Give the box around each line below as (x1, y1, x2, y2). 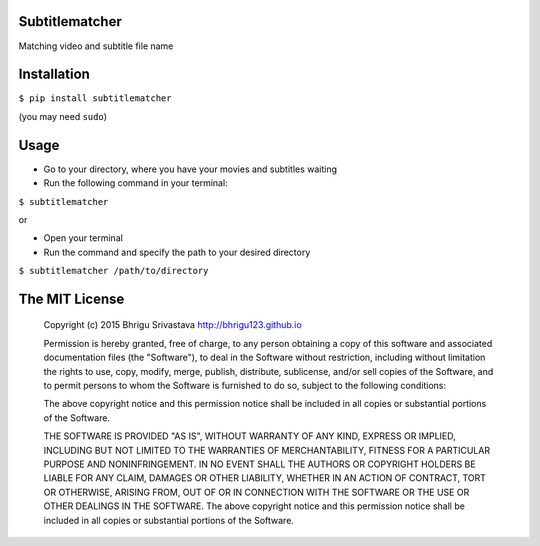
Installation (18, 66, 90, 83)
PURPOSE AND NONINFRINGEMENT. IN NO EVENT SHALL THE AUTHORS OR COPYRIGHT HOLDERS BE (43, 458, 476, 470)
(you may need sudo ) (18, 110, 107, 122)
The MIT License (18, 290, 125, 307)
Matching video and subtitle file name (18, 40, 174, 52)
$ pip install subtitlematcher (18, 93, 172, 104)
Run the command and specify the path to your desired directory (43, 246, 311, 258)
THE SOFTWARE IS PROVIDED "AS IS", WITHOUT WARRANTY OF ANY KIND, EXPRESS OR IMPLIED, (43, 430, 457, 442)
